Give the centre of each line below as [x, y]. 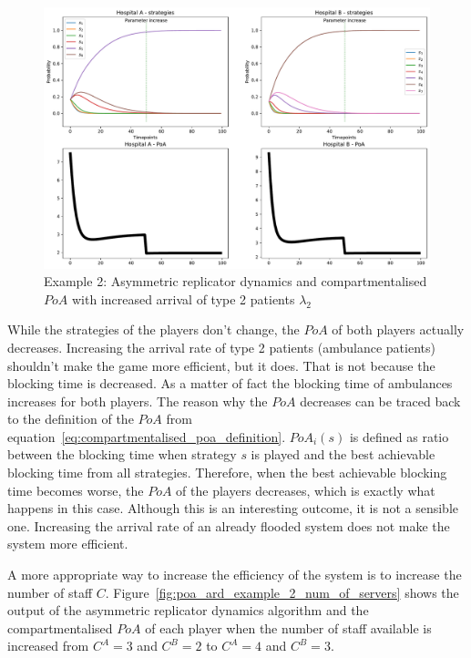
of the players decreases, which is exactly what [306, 490]
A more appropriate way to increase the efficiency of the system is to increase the [235, 575]
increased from [48, 646]
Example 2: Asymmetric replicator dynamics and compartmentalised [235, 281]
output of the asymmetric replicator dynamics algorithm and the [188, 610]
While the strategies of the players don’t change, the [154, 329]
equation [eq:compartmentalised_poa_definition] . [147, 436]
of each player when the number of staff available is [288, 627]
